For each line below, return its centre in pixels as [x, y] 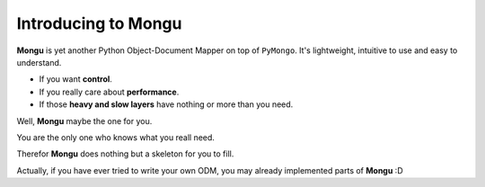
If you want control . [75, 79]
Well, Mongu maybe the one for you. [84, 120]
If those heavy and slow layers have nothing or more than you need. [166, 104]
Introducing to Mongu [99, 23]
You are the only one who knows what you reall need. [116, 137]
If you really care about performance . [109, 92]
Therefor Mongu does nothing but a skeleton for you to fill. [125, 154]
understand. [39, 62]
